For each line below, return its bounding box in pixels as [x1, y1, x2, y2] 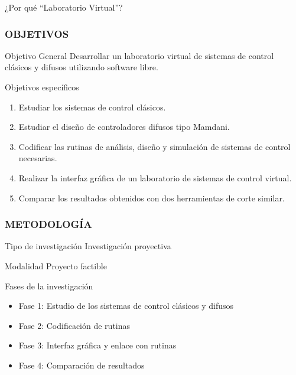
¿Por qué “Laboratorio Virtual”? [5, 1, 123, 13]
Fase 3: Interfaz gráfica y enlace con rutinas [18, 339, 177, 351]
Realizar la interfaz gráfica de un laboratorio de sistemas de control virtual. [18, 171, 292, 184]
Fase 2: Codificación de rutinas [18, 319, 131, 331]
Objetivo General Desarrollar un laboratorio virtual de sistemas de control [5, 49, 274, 61]
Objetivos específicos [5, 81, 79, 93]
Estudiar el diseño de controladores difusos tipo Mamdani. [18, 120, 230, 133]
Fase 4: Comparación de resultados [18, 358, 145, 371]
